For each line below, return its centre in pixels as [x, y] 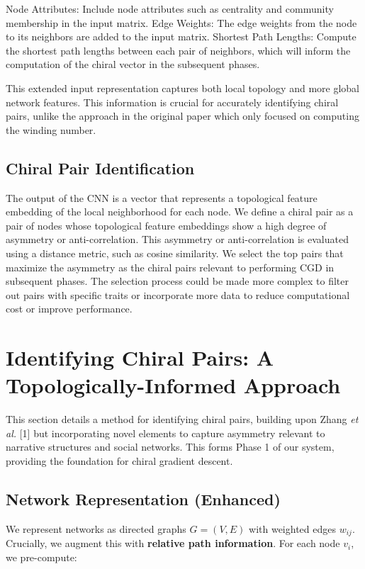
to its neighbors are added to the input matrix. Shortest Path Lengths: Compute [181, 36]
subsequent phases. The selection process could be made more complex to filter [177, 281]
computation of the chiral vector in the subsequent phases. [133, 64]
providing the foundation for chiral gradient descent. [119, 460]
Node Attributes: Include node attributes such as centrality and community [170, 9]
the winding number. [51, 129]
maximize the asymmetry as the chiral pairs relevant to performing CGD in [170, 267]
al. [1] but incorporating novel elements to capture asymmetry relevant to [165, 433]
